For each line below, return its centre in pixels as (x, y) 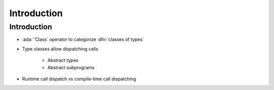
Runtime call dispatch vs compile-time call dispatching (79, 79)
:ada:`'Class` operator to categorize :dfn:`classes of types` (83, 39)
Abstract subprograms (71, 67)
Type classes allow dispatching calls (60, 49)
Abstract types (63, 60)
